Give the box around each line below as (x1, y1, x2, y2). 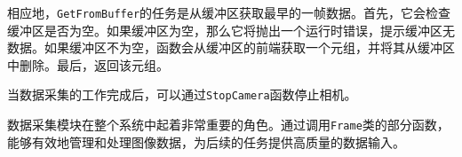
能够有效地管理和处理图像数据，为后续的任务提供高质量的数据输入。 (7, 132, 405, 151)
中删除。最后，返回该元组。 (7, 55, 169, 74)
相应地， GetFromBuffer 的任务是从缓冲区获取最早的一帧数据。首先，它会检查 (7, 4, 451, 21)
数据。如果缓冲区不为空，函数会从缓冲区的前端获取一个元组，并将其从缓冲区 (7, 38, 455, 57)
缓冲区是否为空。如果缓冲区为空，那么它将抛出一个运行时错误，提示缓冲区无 (7, 20, 455, 39)
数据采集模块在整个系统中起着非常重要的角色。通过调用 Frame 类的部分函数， (7, 115, 450, 134)
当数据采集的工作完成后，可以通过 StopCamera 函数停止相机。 (7, 85, 357, 104)
